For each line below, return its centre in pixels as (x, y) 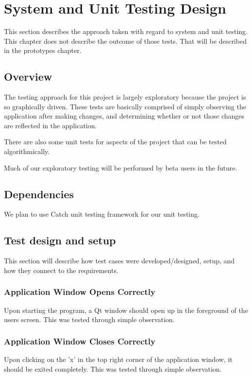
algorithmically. (27, 151)
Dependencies (39, 194)
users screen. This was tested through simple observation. (89, 319)
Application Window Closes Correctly (80, 341)
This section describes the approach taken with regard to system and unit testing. (126, 31)
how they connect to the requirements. (61, 270)
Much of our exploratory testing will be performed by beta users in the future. (121, 167)
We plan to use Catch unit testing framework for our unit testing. (102, 214)
